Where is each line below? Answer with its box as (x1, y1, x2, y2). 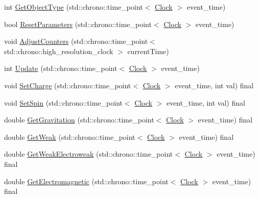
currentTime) (127, 45, 169, 56)
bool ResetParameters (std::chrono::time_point (4, 18, 152, 29)
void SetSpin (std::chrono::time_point (4, 97, 123, 108)
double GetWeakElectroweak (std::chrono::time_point (4, 148, 173, 159)
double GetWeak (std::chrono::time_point (4, 131, 135, 142)
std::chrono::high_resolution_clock (4, 45, 113, 56)
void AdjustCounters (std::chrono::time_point (4, 36, 148, 46)
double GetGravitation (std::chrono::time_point (4, 114, 154, 125)
